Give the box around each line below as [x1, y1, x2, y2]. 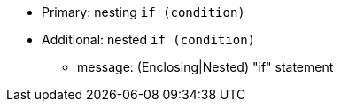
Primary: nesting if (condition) [42, 4, 245, 19]
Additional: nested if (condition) [42, 32, 256, 47]
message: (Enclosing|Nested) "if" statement [77, 59, 334, 74]
